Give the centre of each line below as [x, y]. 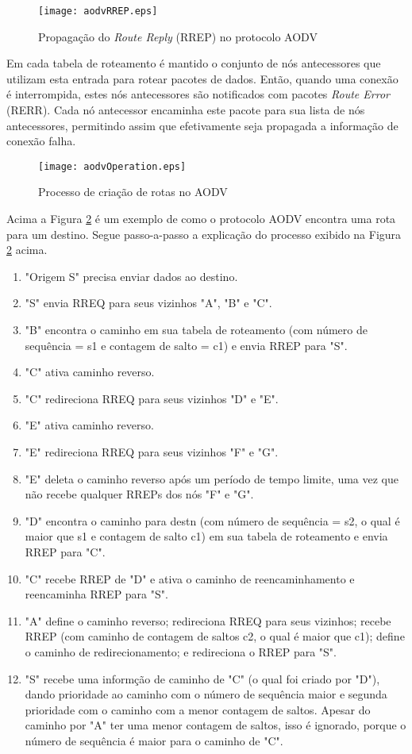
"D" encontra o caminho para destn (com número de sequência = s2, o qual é [212, 520]
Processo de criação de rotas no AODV [133, 192]
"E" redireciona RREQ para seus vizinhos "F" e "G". [152, 452]
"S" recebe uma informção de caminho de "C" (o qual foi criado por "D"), [202, 678]
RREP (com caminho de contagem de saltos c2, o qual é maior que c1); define [215, 636]
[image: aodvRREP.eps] [98, 11]
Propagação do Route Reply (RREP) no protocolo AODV [178, 36]
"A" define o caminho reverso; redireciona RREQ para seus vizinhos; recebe [208, 620]
